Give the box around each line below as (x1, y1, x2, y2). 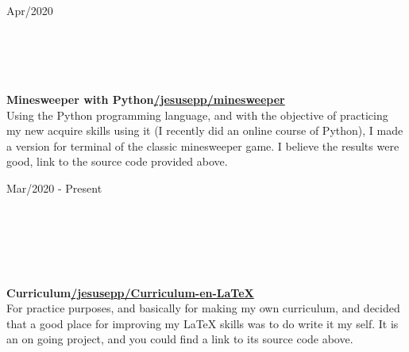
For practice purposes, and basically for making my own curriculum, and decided (6, 300, 400, 316)
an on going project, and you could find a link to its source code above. (6, 331, 353, 347)
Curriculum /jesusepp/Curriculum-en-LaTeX (6, 284, 254, 300)
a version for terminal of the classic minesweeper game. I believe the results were (6, 137, 399, 154)
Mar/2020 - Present (6, 179, 102, 196)
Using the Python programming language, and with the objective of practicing (6, 106, 388, 123)
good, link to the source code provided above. (6, 153, 228, 170)
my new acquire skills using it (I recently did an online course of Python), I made (6, 122, 403, 139)
